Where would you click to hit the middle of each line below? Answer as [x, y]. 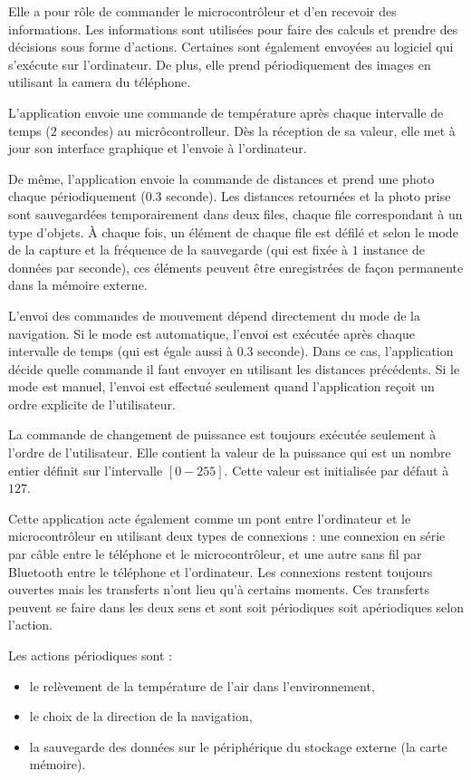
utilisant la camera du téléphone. [100, 82]
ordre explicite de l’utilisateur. [92, 404]
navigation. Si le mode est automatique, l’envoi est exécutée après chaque [212, 333]
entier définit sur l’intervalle [86, 470]
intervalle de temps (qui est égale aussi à [121, 351]
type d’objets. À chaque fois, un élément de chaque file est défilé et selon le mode [233, 231]
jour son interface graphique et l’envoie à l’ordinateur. [158, 148]
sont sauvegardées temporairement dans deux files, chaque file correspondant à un [235, 213]
